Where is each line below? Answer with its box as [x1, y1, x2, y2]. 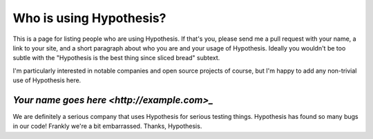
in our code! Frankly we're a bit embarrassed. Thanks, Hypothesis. [12, 122, 202, 131]
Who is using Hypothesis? [12, 10, 166, 26]
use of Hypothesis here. [12, 76, 82, 84]
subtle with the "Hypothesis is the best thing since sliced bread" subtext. [12, 54, 220, 62]
